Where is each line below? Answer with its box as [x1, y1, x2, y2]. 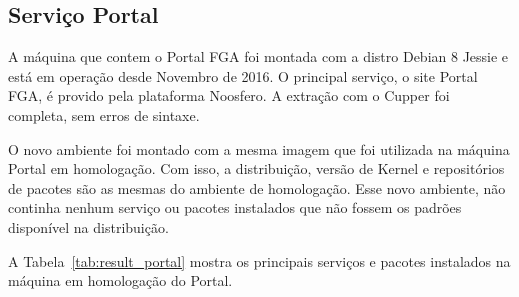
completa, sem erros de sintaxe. [8, 104, 200, 125]
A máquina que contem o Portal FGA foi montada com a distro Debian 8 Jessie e [8, 46, 509, 67]
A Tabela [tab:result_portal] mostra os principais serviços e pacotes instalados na [8, 250, 511, 271]
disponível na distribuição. [8, 216, 169, 237]
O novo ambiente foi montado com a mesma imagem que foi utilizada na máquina [8, 138, 510, 159]
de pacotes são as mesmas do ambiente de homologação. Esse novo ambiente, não [8, 177, 506, 198]
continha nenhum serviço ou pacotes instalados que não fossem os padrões [8, 197, 462, 218]
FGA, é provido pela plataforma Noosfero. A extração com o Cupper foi [8, 85, 450, 106]
